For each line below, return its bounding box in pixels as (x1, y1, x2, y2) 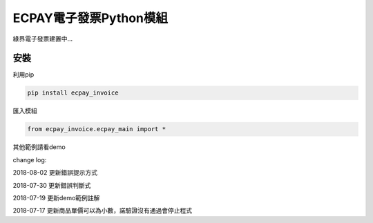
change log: (12, 155, 47, 164)
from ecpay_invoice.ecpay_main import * (27, 125, 166, 133)
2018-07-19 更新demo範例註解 (12, 193, 100, 202)
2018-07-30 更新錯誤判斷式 (12, 181, 91, 189)
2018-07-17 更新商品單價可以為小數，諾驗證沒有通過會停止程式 (12, 206, 193, 215)
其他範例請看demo (12, 143, 66, 151)
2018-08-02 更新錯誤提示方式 (12, 168, 98, 177)
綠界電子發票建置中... (12, 35, 73, 43)
